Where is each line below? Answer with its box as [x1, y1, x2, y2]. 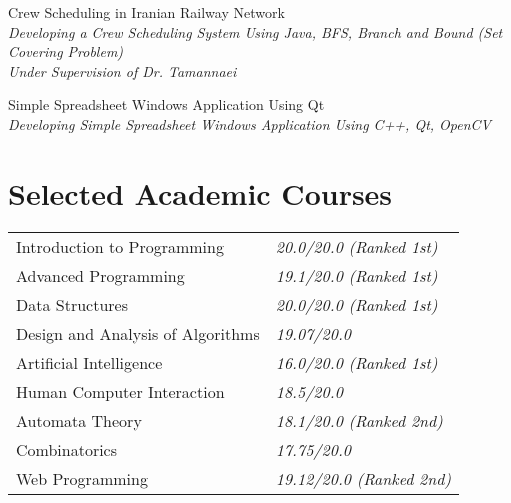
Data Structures [16, 292, 128, 316]
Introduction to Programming [16, 234, 224, 258]
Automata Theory [16, 408, 142, 432]
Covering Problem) [8, 41, 124, 62]
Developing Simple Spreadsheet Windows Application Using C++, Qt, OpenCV [8, 113, 492, 134]
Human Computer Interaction [16, 379, 225, 403]
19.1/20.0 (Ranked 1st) [275, 263, 438, 287]
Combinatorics [16, 437, 118, 461]
